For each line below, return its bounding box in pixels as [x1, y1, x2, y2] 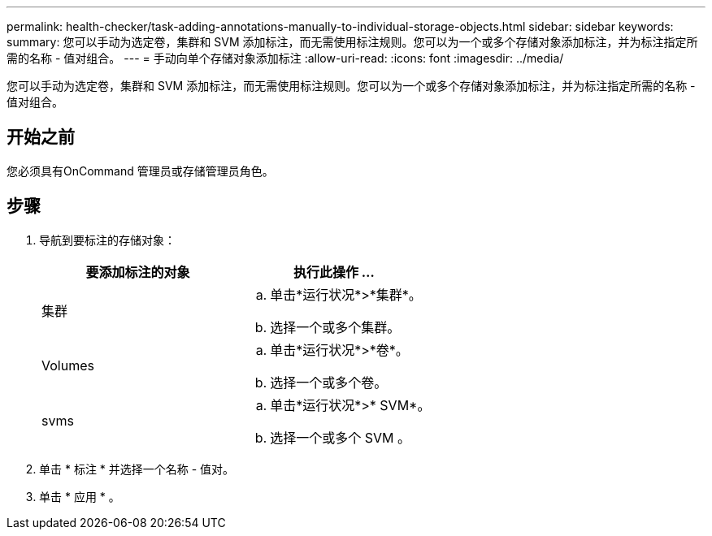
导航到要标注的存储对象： [39, 232, 176, 247]
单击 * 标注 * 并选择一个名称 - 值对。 [39, 461, 235, 476]
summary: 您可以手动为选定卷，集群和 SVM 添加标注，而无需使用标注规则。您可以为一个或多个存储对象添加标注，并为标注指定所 [7, 35, 698, 49]
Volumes [41, 357, 94, 374]
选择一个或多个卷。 [270, 374, 388, 391]
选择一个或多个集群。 [270, 318, 401, 335]
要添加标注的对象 [85, 263, 190, 280]
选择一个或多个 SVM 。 [270, 429, 410, 446]
